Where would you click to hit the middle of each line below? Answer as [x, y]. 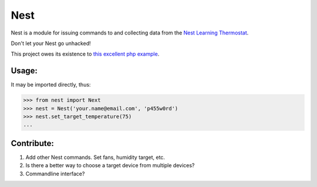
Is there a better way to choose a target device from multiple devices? [110, 165]
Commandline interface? [55, 174]
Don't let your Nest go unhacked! [51, 43]
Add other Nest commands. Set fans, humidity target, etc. [95, 157]
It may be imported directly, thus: [51, 85]
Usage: [24, 71]
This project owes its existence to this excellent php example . [85, 54]
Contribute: [32, 143]
